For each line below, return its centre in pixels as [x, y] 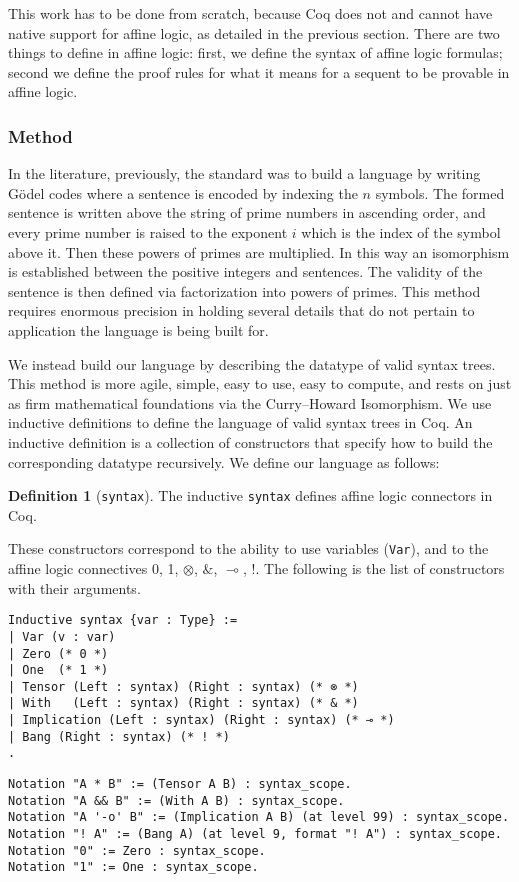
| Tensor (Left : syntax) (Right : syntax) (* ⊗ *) [183, 686]
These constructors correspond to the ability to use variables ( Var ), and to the [248, 548]
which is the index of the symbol [401, 231]
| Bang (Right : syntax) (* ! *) [119, 736]
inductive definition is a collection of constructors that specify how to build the [250, 441]
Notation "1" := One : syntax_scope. [133, 867]
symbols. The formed [440, 192]
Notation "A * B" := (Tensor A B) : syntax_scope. [180, 784]
